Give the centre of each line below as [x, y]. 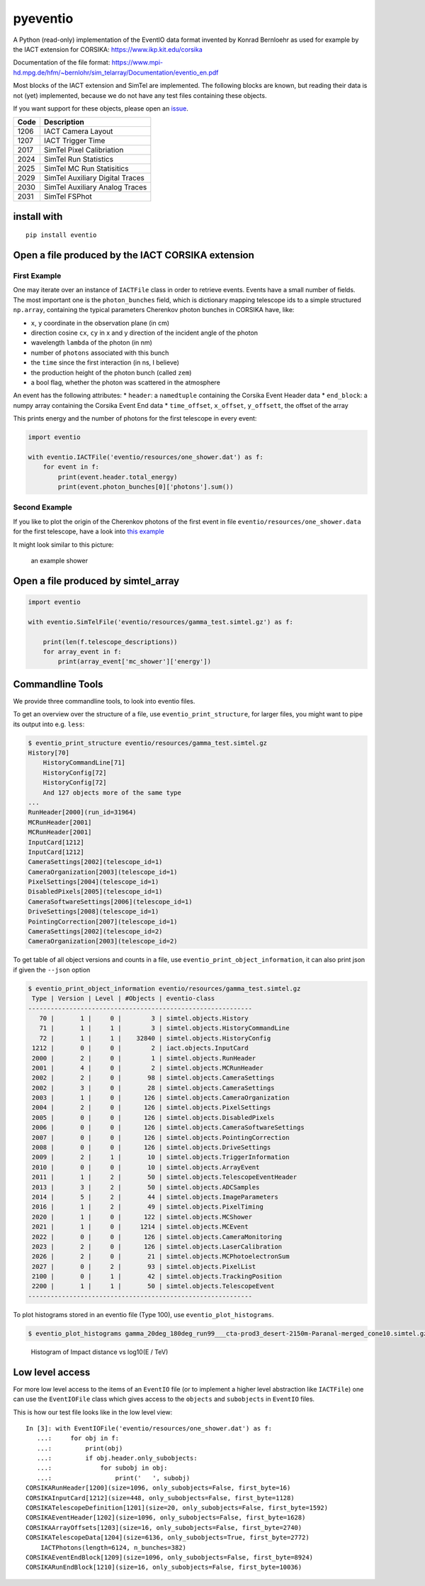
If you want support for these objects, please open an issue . [101, 108]
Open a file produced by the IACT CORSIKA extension [134, 255]
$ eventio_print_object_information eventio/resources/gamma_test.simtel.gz [164, 988]
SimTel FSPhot [68, 196]
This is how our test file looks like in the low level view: [93, 1412]
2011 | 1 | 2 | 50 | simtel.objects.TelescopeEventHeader [165, 1177]
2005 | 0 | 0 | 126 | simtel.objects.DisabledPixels [153, 1118]
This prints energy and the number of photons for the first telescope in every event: [135, 418]
